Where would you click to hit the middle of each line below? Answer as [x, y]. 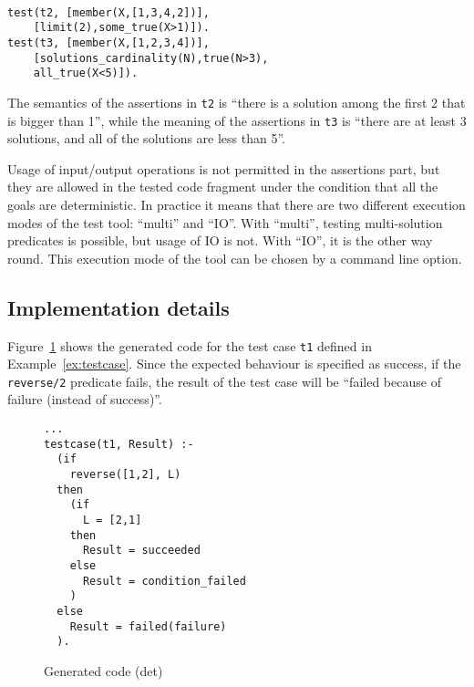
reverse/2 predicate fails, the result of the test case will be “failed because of [224, 381]
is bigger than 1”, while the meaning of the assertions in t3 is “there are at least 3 [237, 120]
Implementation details [118, 307]
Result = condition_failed [164, 581]
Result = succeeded [141, 551]
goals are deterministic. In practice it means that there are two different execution [237, 204]
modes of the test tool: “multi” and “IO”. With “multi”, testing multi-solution [225, 222]
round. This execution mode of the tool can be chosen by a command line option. [235, 258]
